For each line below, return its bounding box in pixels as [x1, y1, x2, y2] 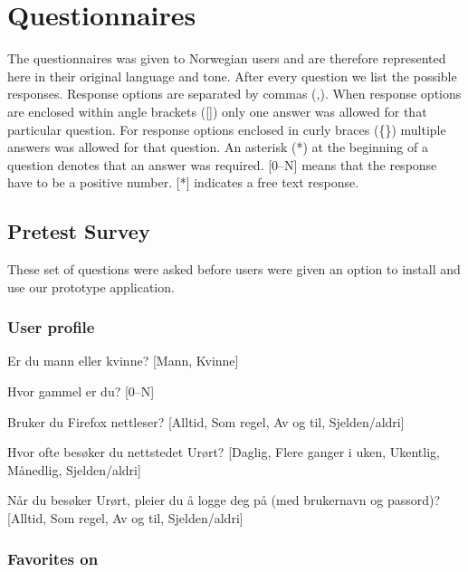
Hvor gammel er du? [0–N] [7, 382, 155, 401]
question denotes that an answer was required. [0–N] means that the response [7, 155, 437, 174]
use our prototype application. [7, 277, 175, 296]
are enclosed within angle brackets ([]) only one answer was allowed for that [7, 101, 427, 120]
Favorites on [7, 547, 99, 569]
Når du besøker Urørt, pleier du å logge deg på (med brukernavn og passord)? [7, 491, 441, 510]
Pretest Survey [7, 217, 150, 245]
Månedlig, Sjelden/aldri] [7, 460, 141, 479]
